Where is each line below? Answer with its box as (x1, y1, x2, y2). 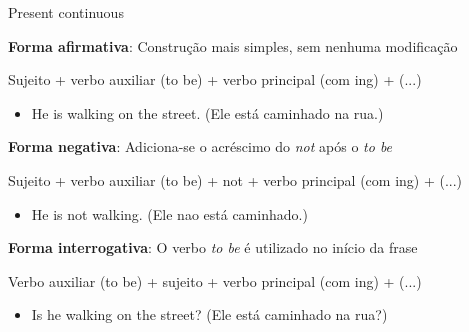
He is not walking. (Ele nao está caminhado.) (31, 203, 308, 224)
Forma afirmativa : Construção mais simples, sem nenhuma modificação (8, 35, 458, 56)
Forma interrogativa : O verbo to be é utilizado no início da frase (8, 237, 418, 258)
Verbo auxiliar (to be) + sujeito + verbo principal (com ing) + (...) (8, 270, 422, 291)
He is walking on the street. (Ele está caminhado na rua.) (31, 102, 384, 123)
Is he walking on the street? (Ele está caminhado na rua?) (31, 304, 388, 325)
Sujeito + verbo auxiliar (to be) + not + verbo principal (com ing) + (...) (8, 169, 463, 190)
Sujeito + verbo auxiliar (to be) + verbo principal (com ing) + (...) (8, 69, 422, 90)
